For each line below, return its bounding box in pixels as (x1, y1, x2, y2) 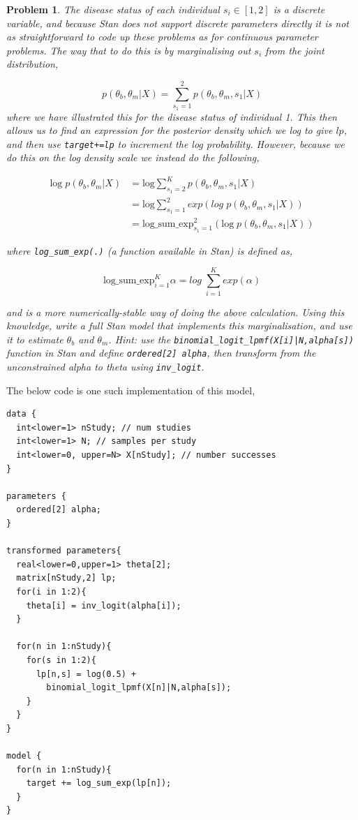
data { (6, 409, 36, 419)
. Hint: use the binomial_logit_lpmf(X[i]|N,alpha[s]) (108, 331, 354, 346)
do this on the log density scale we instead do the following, (6, 150, 260, 165)
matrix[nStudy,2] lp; (16, 573, 117, 583)
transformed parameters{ (6, 546, 121, 556)
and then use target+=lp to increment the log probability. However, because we (6, 136, 345, 151)
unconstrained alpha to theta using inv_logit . (6, 359, 204, 373)
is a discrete (273, 2, 325, 16)
